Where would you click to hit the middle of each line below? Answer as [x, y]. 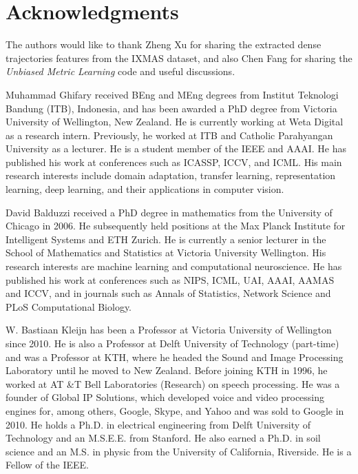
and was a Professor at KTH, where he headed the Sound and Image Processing [175, 357]
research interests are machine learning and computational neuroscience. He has [174, 266]
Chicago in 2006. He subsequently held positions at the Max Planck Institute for [176, 226]
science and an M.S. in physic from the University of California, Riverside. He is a [179, 451]
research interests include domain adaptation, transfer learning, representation [171, 175]
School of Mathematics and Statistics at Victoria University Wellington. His [166, 253]
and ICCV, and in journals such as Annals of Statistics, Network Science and [168, 293]
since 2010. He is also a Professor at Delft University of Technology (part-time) [172, 343]
